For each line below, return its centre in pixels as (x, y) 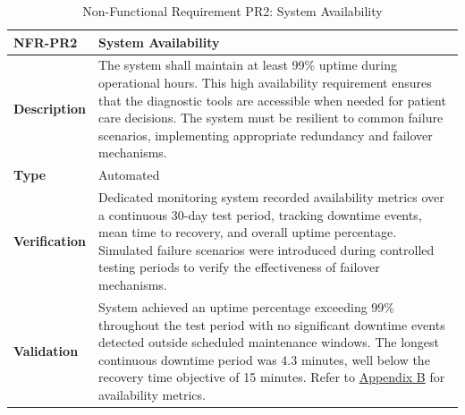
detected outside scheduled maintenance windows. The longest (269, 342)
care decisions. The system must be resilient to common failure (271, 118)
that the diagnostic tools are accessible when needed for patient (272, 100)
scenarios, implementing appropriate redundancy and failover (266, 135)
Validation (46, 350)
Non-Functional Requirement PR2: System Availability (232, 11)
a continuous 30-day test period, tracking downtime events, (260, 214)
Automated (129, 175)
